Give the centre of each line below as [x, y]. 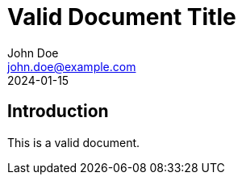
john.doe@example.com [72, 66]
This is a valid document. [74, 142]
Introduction [58, 112]
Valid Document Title [122, 17]
